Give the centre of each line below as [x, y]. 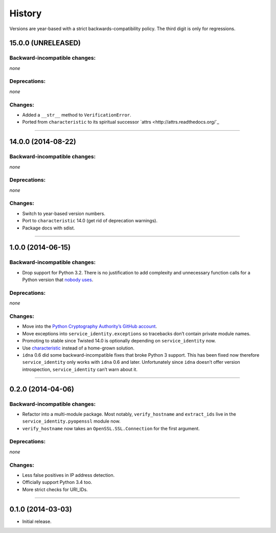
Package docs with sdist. [49, 228]
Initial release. [37, 521]
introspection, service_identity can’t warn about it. [80, 369]
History [26, 13]
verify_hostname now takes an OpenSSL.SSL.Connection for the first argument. [111, 428]
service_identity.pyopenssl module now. [71, 421]
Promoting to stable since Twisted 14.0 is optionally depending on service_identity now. [119, 341]
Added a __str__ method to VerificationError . [77, 114]
